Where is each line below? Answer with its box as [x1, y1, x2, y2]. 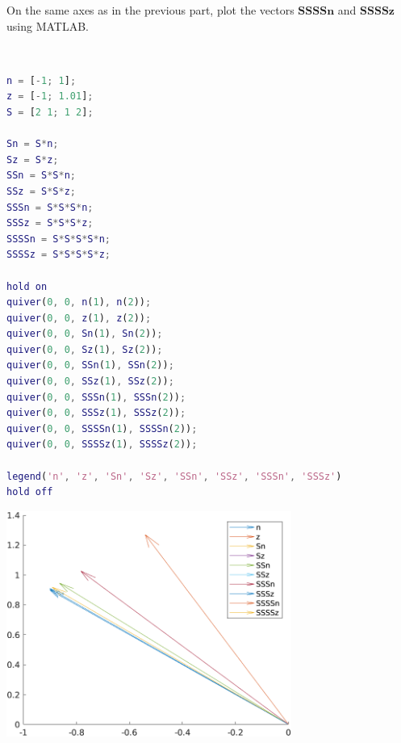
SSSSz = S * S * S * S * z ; [6, 249, 111, 261]
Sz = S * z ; [6, 153, 59, 166]
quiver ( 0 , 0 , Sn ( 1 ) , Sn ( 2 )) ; [6, 328, 163, 340]
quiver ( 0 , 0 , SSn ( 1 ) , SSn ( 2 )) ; [6, 359, 174, 371]
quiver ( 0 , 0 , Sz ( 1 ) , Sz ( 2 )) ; [6, 343, 163, 355]
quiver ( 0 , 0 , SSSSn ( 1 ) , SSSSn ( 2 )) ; [6, 422, 198, 434]
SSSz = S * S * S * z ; [6, 217, 94, 229]
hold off [6, 486, 53, 498]
